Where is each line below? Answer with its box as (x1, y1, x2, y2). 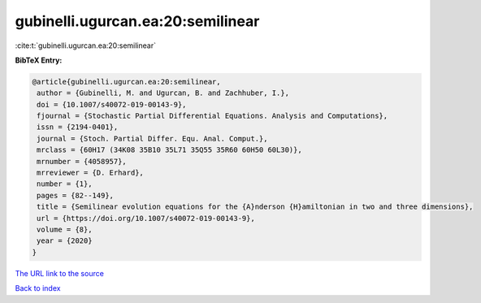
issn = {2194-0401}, (37, 123, 119, 132)
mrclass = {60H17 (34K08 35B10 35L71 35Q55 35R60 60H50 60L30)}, (37, 145, 302, 154)
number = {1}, (37, 180, 93, 188)
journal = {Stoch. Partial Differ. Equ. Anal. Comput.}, (37, 134, 268, 143)
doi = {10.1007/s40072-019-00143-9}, (37, 100, 187, 109)
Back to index (15, 284, 61, 293)
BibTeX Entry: (15, 55, 63, 65)
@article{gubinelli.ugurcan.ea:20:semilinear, (32, 77, 221, 86)
